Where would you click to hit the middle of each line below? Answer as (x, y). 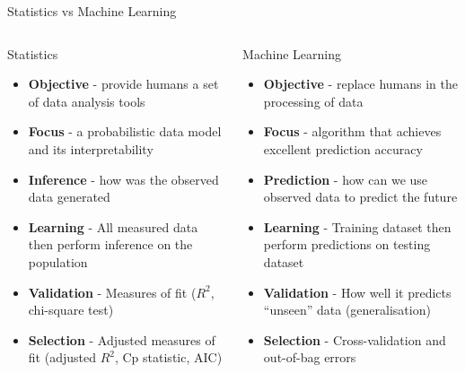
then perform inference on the (110, 244)
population (58, 261)
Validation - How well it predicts (357, 292)
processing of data (313, 101)
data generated (69, 197)
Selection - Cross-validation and (355, 339)
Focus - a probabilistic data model (125, 131)
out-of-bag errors (310, 357)
